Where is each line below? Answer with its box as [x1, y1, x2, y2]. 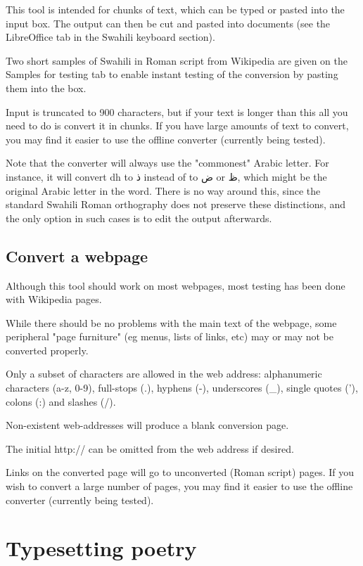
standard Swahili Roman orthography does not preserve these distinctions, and [6, 197, 346, 212]
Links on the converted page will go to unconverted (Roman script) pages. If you [6, 465, 354, 480]
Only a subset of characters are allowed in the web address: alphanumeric [6, 366, 322, 381]
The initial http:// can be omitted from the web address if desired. [6, 441, 294, 456]
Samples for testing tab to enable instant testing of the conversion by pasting [6, 67, 338, 82]
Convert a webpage [6, 245, 148, 266]
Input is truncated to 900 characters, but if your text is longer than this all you [6, 104, 348, 119]
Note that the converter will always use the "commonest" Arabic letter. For [6, 155, 329, 170]
